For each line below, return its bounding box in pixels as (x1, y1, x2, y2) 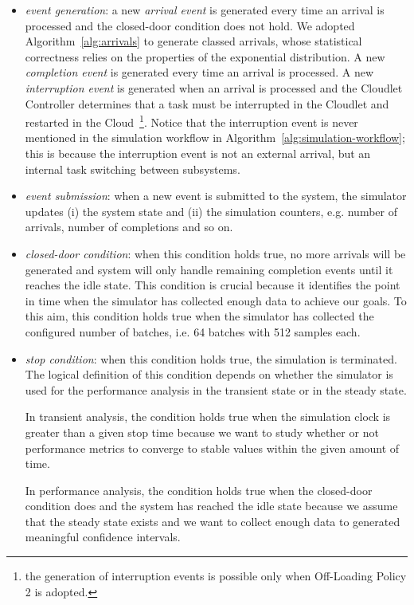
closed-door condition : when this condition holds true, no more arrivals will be (25, 245, 406, 261)
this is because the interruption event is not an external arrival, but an (25, 145, 371, 161)
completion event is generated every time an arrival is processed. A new (25, 64, 374, 81)
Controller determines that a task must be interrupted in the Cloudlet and (25, 95, 389, 112)
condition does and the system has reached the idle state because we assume (25, 497, 398, 514)
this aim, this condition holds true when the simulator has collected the (25, 308, 374, 324)
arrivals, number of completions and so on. (25, 218, 233, 235)
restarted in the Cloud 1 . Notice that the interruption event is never (25, 112, 358, 130)
